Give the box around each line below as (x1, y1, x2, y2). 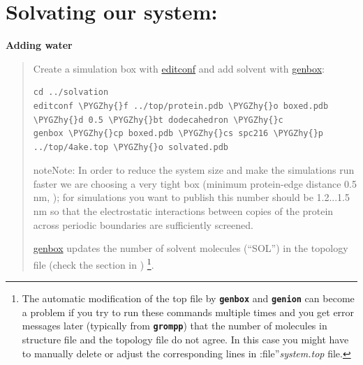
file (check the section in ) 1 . (33, 255, 154, 271)
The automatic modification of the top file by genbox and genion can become (22, 291, 355, 306)
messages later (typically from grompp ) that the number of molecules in (22, 318, 327, 333)
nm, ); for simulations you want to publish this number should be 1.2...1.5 (33, 190, 350, 204)
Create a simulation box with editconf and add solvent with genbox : (33, 61, 325, 75)
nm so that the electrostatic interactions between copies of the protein (33, 204, 334, 218)
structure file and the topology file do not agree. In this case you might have (22, 332, 349, 346)
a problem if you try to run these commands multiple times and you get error (22, 304, 355, 319)
